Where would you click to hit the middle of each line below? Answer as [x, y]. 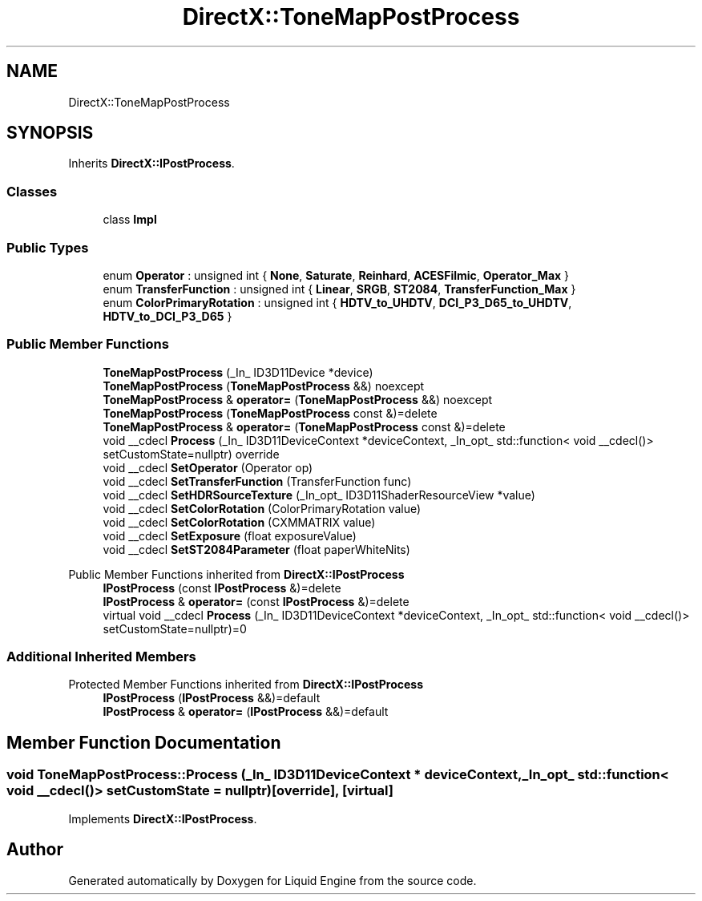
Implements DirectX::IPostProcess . [163, 818]
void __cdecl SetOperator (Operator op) [208, 467]
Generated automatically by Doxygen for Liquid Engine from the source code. [272, 880]
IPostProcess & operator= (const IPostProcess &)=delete [256, 601]
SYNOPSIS [50, 133]
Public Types [48, 247]
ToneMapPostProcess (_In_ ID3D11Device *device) [238, 372]
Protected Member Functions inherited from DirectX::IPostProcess [246, 685]
